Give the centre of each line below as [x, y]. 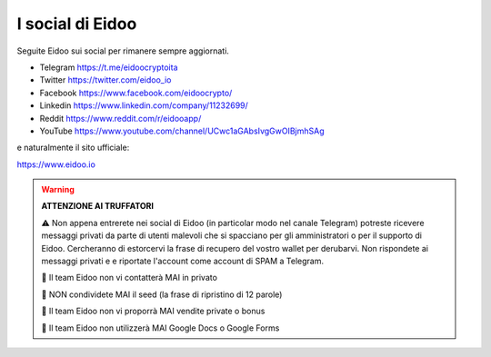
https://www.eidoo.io [56, 164]
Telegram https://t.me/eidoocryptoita [109, 67]
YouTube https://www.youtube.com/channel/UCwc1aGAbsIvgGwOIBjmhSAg [182, 131]
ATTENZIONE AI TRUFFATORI [98, 206]
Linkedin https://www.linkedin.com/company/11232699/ [144, 105]
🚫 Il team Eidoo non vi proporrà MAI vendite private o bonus [153, 311]
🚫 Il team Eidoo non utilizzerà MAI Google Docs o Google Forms [160, 328]
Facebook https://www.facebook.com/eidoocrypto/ [136, 93]
